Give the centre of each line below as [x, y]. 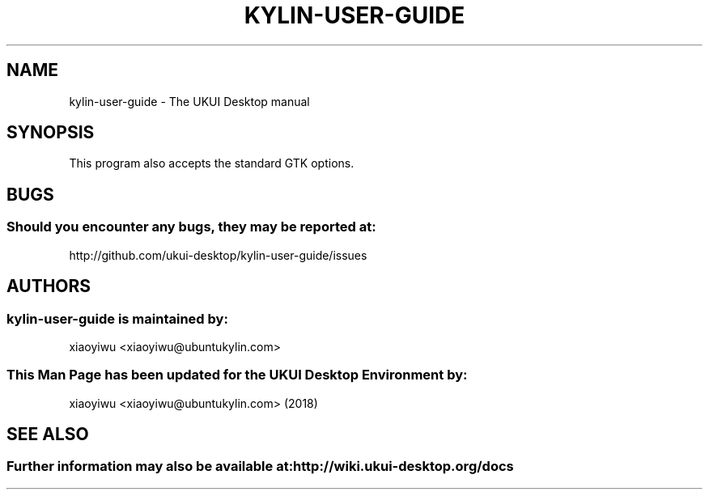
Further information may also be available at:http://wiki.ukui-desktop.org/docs [260, 466]
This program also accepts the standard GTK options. [212, 163]
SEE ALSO [48, 435]
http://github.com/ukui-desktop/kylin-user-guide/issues [218, 255]
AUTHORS [49, 286]
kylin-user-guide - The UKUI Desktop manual [189, 101]
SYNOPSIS [51, 133]
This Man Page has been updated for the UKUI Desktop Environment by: [237, 375]
